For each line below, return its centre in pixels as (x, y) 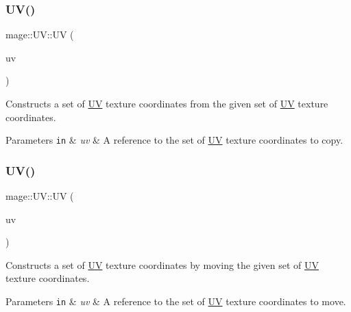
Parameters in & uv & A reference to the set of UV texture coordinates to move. (176, 301)
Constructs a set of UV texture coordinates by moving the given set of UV (162, 264)
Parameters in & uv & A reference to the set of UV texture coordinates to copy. (174, 140)
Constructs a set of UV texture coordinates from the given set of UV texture (167, 103)
